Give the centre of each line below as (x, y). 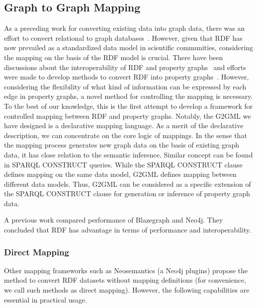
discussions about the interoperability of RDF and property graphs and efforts (125, 67)
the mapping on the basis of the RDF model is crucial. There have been (114, 57)
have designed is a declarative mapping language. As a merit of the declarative (124, 125)
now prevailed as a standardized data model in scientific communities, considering (128, 47)
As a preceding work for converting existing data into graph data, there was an (125, 28)
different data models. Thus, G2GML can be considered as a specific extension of (128, 184)
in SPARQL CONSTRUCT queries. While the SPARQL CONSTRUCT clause (124, 164)
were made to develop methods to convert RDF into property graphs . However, (127, 77)
